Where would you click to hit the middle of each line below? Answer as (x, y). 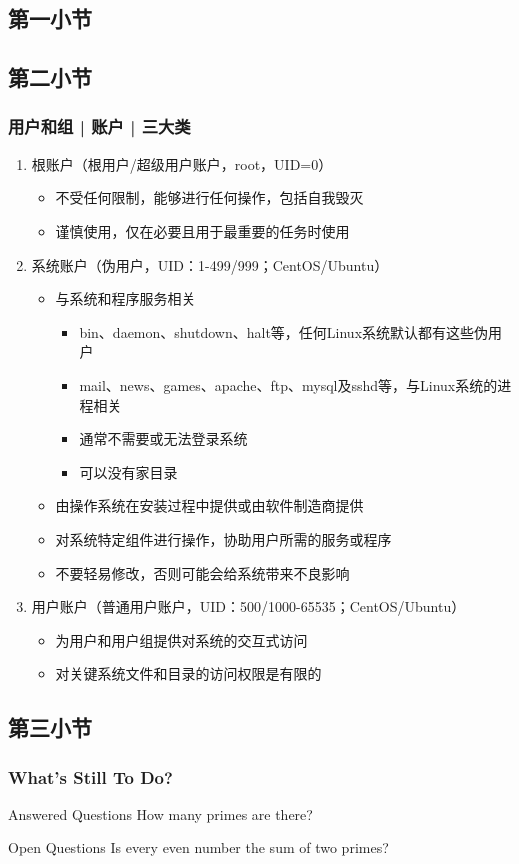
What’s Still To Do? (90, 776)
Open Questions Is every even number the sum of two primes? (198, 847)
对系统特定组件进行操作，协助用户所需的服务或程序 (223, 538)
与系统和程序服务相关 (125, 298)
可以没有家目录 (128, 471)
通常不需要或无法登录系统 (163, 438)
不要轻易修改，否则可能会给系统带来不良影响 (202, 572)
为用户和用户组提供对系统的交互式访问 (181, 639)
